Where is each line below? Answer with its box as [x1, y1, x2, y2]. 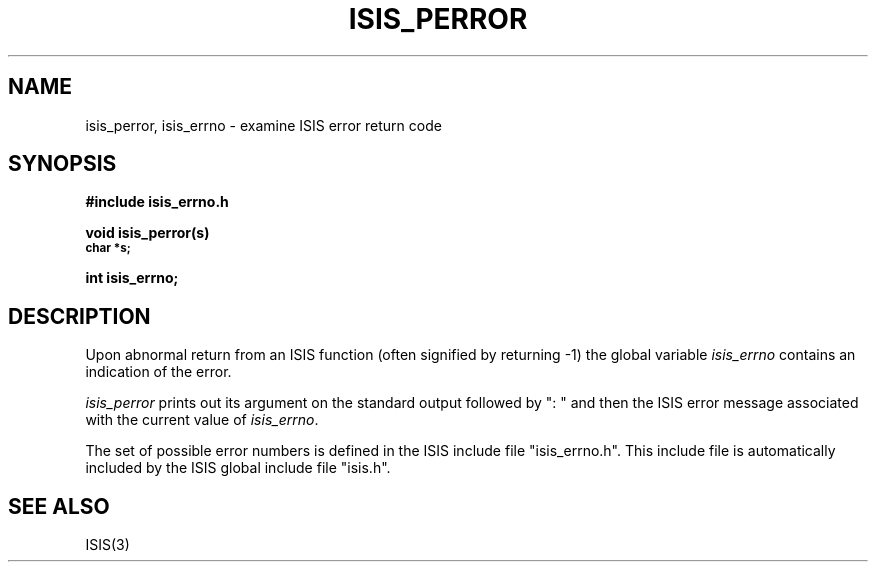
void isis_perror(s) [85, 224, 210, 242]
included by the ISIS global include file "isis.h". [85, 459, 391, 477]
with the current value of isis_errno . [85, 411, 319, 429]
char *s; [85, 241, 131, 256]
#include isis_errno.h [85, 193, 229, 211]
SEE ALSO [8, 493, 110, 519]
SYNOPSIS [8, 151, 117, 177]
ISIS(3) [85, 536, 130, 554]
